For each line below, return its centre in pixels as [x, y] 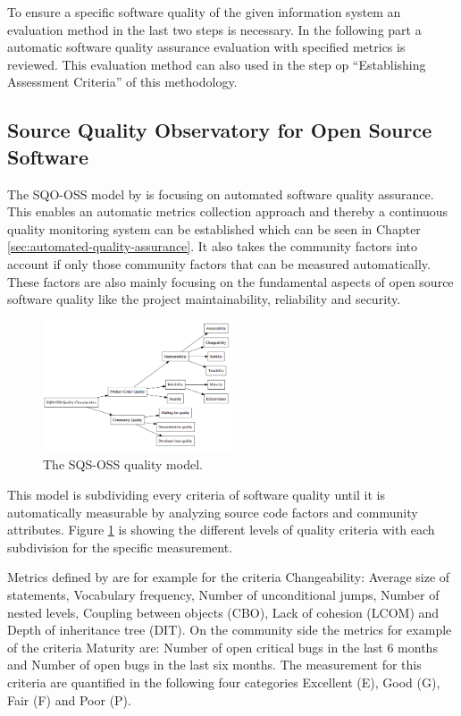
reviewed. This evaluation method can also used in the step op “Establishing [217, 64]
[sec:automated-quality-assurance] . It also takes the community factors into [213, 246]
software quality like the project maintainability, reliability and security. [204, 299]
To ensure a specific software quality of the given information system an [204, 12]
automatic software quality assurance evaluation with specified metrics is [206, 47]
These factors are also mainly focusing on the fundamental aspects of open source [230, 281]
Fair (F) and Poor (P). [69, 699]
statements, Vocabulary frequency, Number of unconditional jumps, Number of [223, 594]
